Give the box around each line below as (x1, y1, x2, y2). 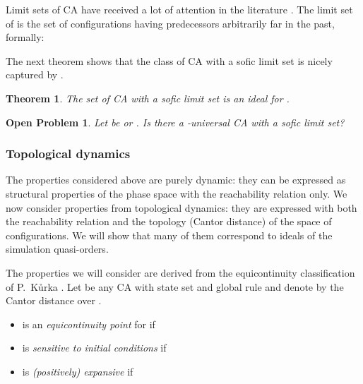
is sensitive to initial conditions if (22, 340, 167, 355)
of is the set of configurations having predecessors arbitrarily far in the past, (6, 16, 335, 30)
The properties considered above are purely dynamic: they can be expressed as (6, 172, 346, 187)
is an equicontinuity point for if (22, 316, 155, 331)
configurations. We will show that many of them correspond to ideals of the (6, 227, 333, 242)
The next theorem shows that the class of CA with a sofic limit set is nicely (6, 53, 333, 68)
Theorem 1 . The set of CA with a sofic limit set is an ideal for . (6, 90, 290, 105)
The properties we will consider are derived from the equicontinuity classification (6, 265, 355, 280)
